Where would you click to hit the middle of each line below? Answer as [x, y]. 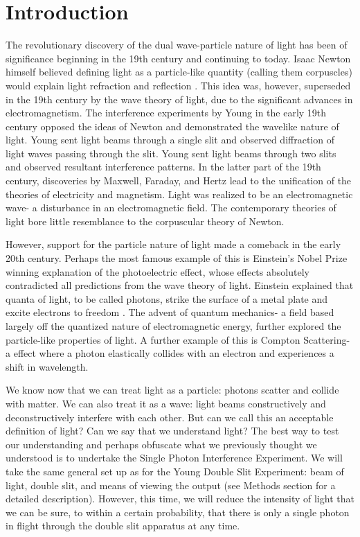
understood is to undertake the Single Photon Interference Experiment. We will [174, 458]
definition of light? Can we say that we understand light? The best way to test [172, 431]
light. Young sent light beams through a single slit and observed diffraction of [170, 140]
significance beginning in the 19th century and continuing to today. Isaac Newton [178, 58]
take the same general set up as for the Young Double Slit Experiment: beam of [175, 471]
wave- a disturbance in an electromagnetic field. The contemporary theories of [171, 208]
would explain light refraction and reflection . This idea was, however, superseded [178, 85]
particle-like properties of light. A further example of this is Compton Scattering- [178, 339]
